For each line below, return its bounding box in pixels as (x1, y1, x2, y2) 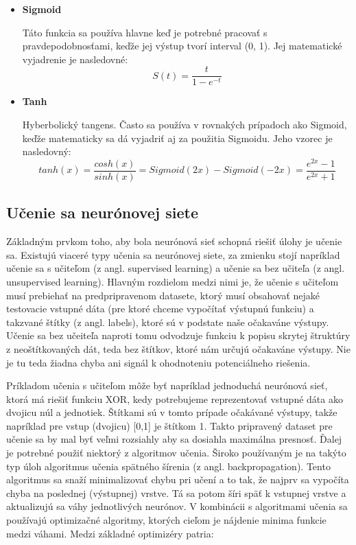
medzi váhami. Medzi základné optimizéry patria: (6, 526, 214, 540)
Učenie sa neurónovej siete (6, 202, 198, 223)
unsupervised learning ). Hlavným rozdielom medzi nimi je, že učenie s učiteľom (6, 274, 339, 288)
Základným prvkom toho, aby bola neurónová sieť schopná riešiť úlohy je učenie (6, 234, 342, 248)
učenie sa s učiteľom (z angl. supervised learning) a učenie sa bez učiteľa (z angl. (6, 261, 345, 275)
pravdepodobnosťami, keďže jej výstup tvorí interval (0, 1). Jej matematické (22, 38, 342, 53)
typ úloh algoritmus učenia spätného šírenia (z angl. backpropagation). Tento (6, 459, 331, 473)
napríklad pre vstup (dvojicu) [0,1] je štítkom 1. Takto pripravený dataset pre (6, 418, 333, 432)
